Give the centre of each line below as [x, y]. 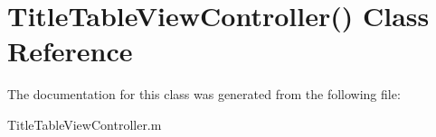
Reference [70, 51]
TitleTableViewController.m [85, 124]
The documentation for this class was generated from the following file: [204, 94]
